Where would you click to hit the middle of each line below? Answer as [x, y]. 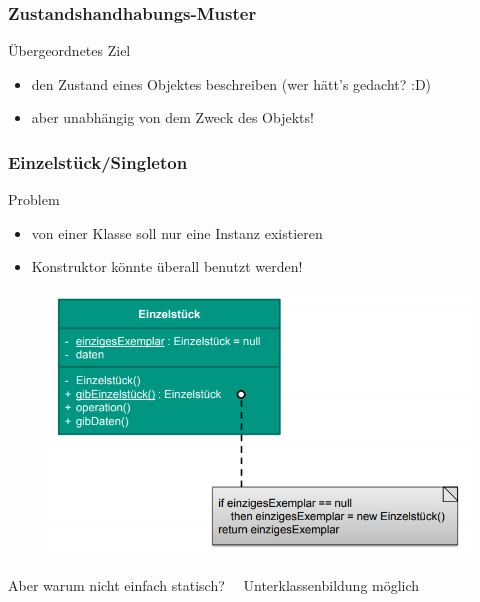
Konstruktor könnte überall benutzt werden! [167, 266]
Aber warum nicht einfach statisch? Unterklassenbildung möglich [214, 585]
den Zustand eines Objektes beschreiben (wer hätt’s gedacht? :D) [231, 83]
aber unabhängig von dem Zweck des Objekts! [172, 117]
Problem [34, 199]
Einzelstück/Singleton [98, 161]
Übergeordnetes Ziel [69, 50]
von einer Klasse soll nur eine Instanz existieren [177, 232]
